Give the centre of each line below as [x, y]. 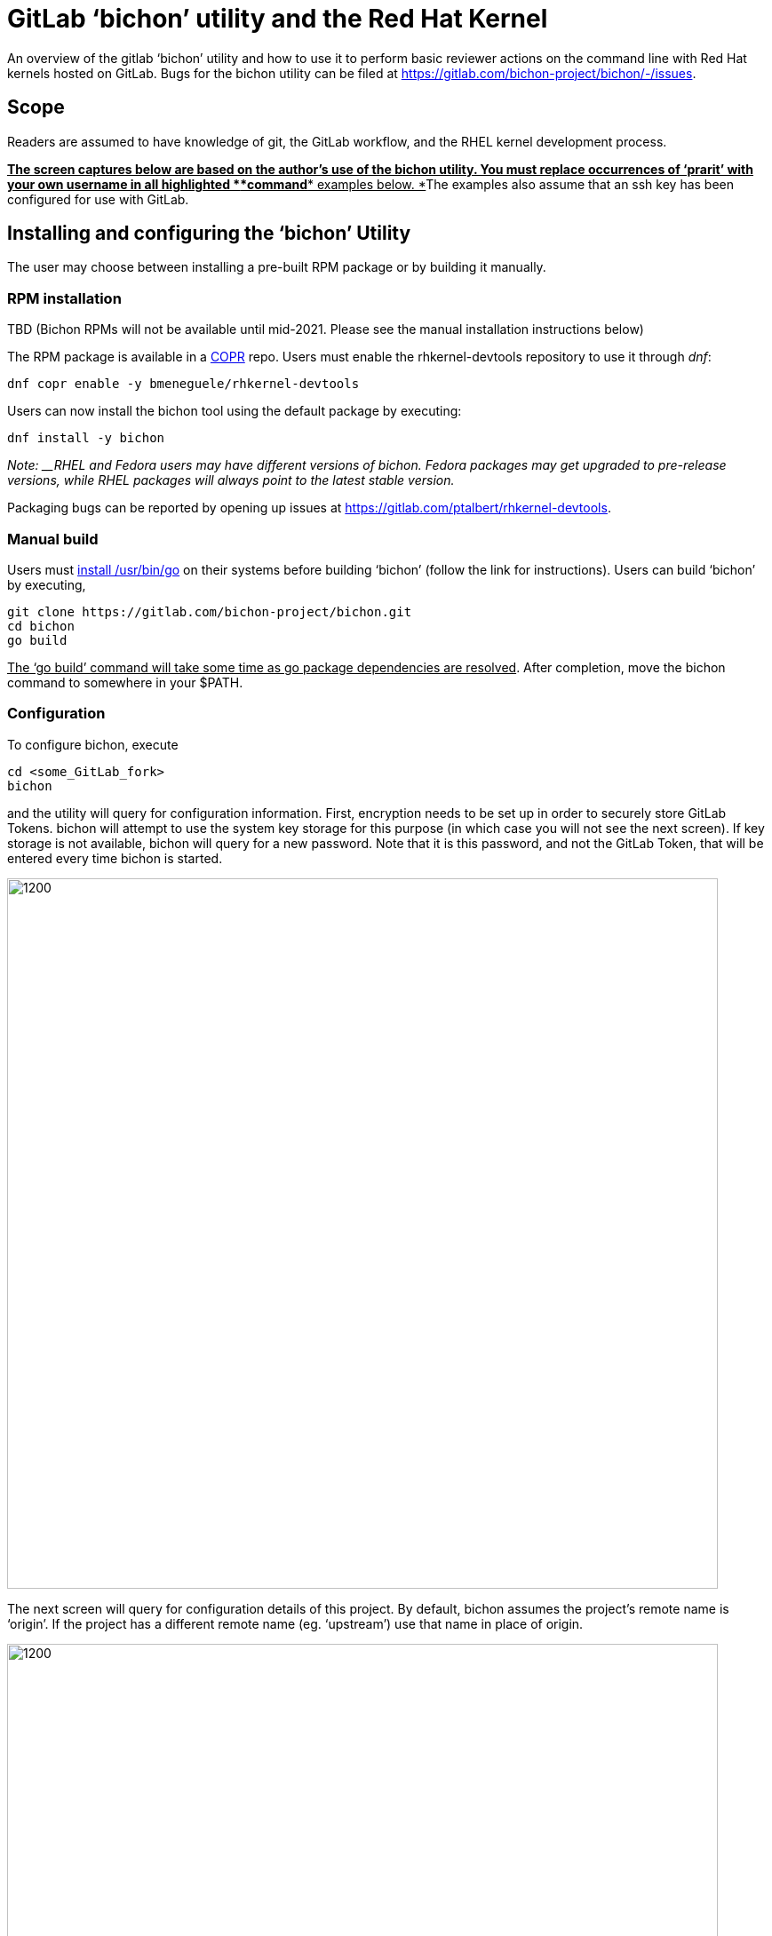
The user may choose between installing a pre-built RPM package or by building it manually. [277, 267]
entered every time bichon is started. [115, 858]
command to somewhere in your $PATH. [125, 682]
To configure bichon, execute [93, 744]
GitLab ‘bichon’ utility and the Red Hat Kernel [278, 19]
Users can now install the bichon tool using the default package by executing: [235, 411]
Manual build [53, 539]
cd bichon [41, 626]
